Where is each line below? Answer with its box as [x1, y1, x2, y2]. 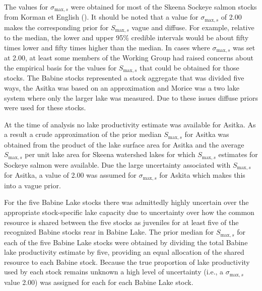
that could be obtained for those [140, 62, 239, 72]
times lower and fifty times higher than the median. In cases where [4, 42, 210, 52]
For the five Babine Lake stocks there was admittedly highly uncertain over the [4, 197, 249, 207]
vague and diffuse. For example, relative [132, 22, 254, 32]
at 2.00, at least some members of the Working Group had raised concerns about [4, 52, 253, 63]
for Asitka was [184, 129, 229, 139]
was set [233, 42, 255, 52]
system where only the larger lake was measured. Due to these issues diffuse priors [4, 92, 258, 103]
